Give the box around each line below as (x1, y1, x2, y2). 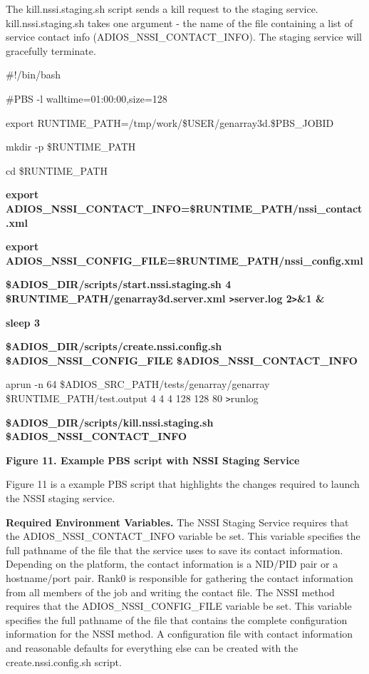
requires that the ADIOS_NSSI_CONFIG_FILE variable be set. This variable (6, 598, 352, 613)
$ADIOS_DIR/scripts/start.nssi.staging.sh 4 (6, 277, 232, 292)
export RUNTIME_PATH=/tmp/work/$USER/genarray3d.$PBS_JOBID (6, 115, 334, 130)
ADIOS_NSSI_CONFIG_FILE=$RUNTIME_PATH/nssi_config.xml (6, 252, 363, 267)
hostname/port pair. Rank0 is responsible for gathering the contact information (6, 570, 353, 585)
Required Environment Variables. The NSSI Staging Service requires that (6, 514, 349, 529)
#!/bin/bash (6, 67, 61, 82)
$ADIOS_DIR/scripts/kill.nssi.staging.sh (6, 414, 214, 429)
